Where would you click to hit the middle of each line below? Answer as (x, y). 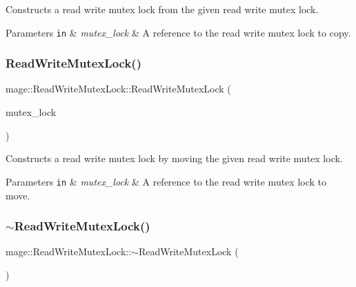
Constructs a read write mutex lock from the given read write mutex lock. (162, 9)
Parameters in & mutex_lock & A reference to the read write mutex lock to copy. (178, 32)
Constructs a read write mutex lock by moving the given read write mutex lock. (174, 158)
